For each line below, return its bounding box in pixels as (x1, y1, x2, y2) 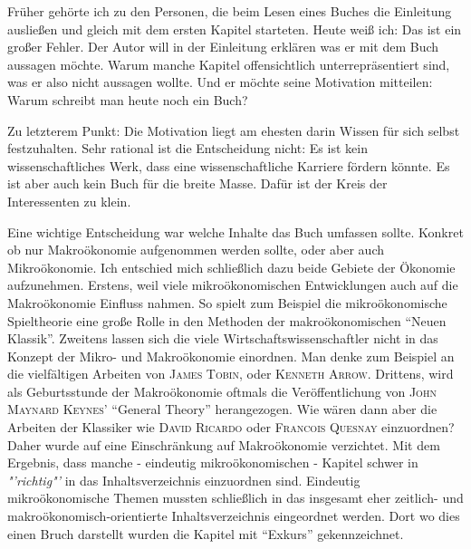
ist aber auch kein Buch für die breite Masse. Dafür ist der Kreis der (7, 174, 388, 193)
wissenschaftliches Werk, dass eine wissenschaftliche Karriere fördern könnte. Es (7, 156, 450, 175)
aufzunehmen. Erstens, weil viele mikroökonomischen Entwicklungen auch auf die (7, 275, 458, 294)
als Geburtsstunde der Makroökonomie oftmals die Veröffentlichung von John (7, 381, 437, 400)
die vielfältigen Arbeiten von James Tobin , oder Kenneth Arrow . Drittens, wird (7, 364, 454, 383)
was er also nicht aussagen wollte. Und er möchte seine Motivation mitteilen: (7, 72, 433, 91)
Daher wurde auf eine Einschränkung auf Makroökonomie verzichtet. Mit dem (7, 435, 440, 454)
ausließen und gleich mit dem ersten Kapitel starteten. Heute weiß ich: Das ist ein (7, 19, 462, 38)
